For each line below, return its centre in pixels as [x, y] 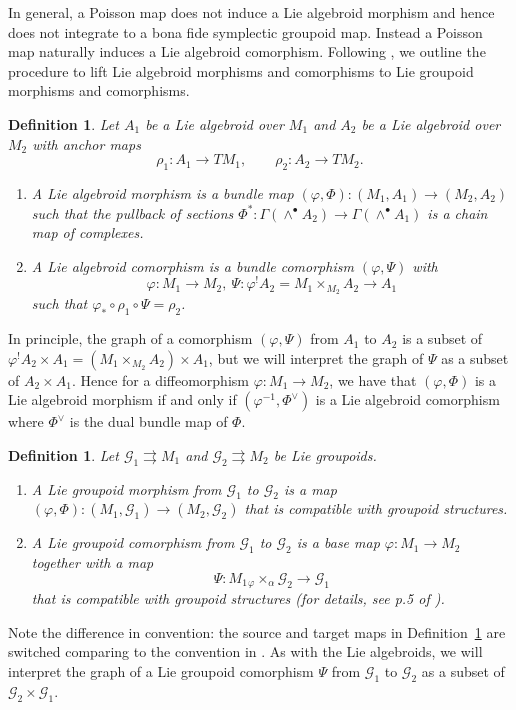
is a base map [338, 542]
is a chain [457, 212]
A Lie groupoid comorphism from [133, 542]
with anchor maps [86, 143]
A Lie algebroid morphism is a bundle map [162, 192]
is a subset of [442, 338]
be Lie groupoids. [325, 454]
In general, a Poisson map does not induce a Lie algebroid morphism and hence [251, 12]
